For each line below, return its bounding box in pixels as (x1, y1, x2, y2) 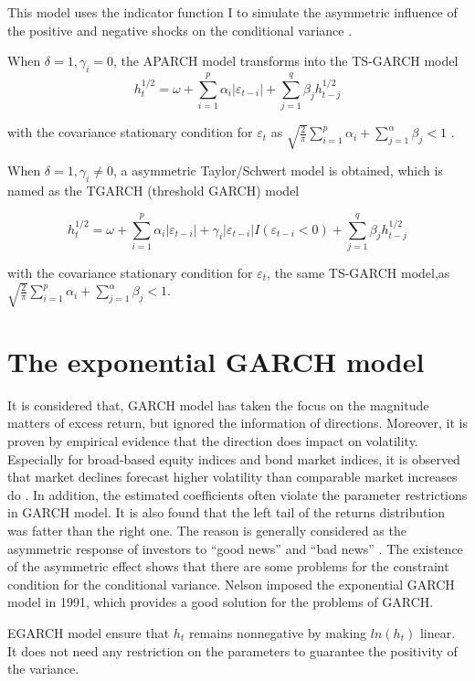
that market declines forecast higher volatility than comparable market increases (7, 467, 458, 486)
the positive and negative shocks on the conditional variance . (7, 20, 353, 39)
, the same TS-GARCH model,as (267, 262, 450, 282)
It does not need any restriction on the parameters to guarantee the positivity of (7, 641, 458, 660)
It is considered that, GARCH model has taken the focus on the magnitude (7, 395, 429, 414)
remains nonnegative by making (188, 622, 367, 642)
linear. (419, 622, 456, 642)
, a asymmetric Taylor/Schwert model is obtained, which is (113, 161, 443, 180)
